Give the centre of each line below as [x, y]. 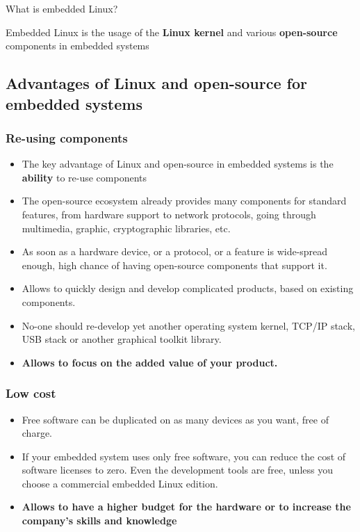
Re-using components [67, 137]
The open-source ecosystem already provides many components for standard [184, 201]
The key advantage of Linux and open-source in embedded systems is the [178, 164]
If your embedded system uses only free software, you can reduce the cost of [184, 456]
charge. [37, 433]
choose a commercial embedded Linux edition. [120, 483]
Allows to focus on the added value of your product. [150, 362]
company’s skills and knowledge [99, 521]
